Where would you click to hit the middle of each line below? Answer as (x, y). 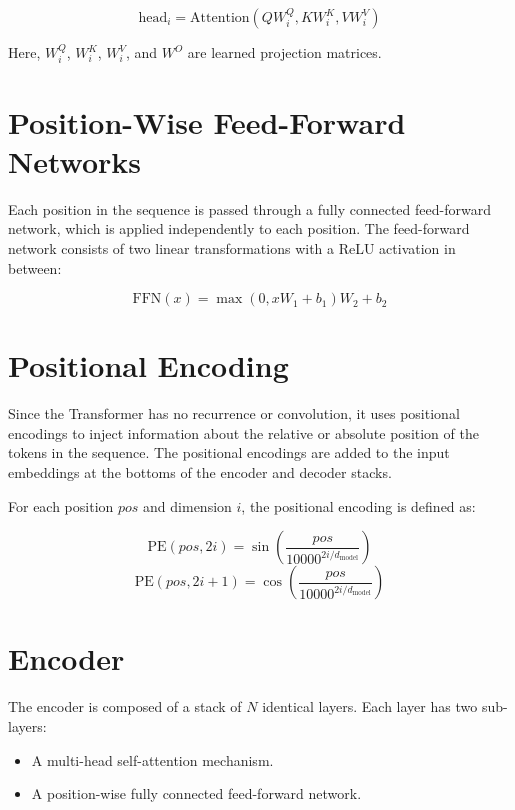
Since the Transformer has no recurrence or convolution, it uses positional (234, 413)
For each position (61, 505)
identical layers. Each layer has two (370, 706)
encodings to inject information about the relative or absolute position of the (243, 432)
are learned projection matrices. (284, 52)
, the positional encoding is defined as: (358, 505)
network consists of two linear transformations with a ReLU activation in (232, 247)
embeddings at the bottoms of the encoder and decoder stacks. (200, 472)
